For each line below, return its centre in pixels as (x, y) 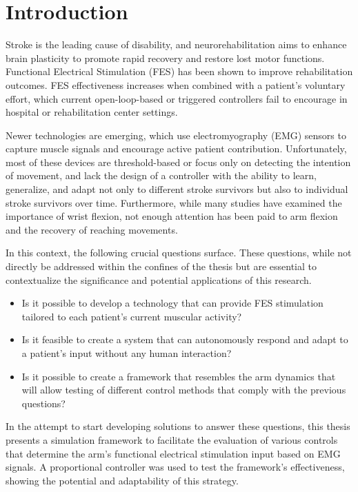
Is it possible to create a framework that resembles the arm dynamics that (179, 376)
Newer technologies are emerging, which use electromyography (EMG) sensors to (176, 135)
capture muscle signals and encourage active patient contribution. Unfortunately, (176, 148)
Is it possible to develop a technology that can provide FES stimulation (172, 303)
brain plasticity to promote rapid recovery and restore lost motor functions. (165, 58)
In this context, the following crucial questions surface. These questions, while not (179, 253)
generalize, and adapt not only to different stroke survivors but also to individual (177, 189)
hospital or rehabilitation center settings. (92, 112)
